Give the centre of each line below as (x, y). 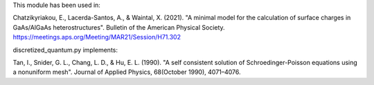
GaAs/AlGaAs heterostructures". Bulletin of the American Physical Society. (119, 27)
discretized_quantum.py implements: (65, 50)
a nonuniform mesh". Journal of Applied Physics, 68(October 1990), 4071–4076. (127, 72)
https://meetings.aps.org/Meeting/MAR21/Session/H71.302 (97, 37)
